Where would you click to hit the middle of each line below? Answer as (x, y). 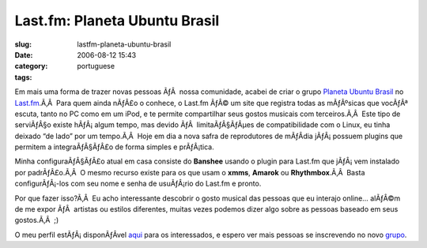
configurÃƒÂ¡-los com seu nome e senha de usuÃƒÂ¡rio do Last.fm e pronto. (138, 184)
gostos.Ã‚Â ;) (37, 220)
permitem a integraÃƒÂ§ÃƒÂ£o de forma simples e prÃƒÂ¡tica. (114, 147)
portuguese (96, 66)
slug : (23, 44)
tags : (23, 77)
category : (31, 66)
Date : (24, 54)
